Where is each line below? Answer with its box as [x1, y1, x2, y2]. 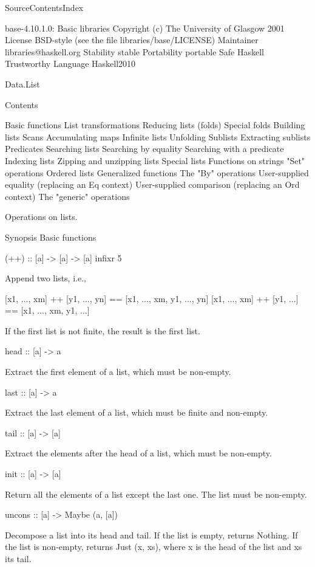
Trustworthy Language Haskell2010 [5, 57, 136, 70]
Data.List [5, 77, 40, 90]
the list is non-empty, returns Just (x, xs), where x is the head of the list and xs [5, 540, 302, 553]
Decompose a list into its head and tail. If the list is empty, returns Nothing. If [5, 528, 298, 541]
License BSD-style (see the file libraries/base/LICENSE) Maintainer [5, 33, 259, 46]
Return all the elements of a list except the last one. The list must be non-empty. [5, 487, 307, 500]
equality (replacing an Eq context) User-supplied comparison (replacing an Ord [5, 178, 300, 191]
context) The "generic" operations [5, 190, 130, 202]
